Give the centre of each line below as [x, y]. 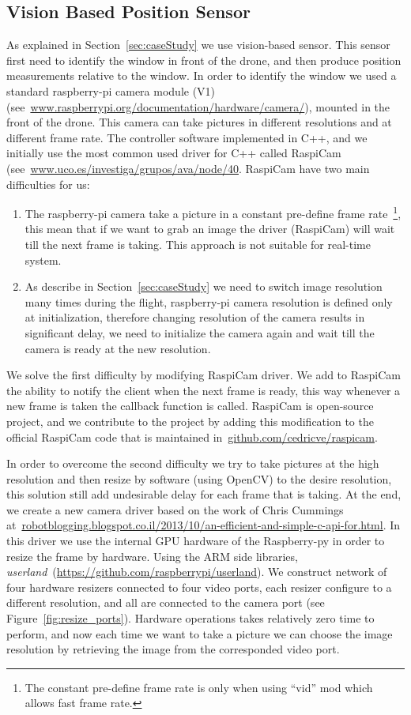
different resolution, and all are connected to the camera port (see [166, 602]
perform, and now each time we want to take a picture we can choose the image [200, 633]
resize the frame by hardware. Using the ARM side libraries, [152, 556]
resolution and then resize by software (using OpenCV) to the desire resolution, [199, 478]
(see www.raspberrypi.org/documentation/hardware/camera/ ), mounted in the [198, 106]
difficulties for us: [48, 184]
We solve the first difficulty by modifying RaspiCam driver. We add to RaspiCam [204, 375]
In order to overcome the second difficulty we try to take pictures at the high [193, 463]
